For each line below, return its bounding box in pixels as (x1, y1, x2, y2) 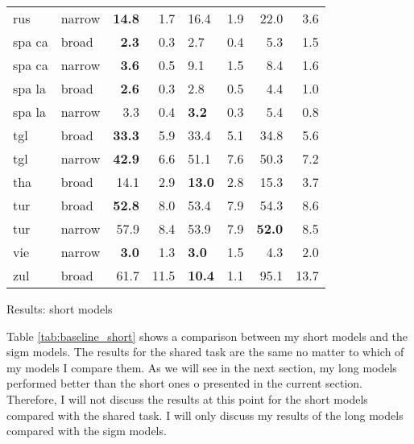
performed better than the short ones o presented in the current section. (6, 375, 362, 392)
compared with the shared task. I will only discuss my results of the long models (6, 406, 404, 423)
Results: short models (6, 301, 113, 317)
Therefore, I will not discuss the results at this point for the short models (6, 390, 368, 407)
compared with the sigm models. (6, 422, 167, 439)
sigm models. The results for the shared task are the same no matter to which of (6, 343, 404, 360)
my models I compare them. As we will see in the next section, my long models (6, 359, 397, 376)
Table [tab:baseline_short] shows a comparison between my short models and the (6, 327, 408, 344)
